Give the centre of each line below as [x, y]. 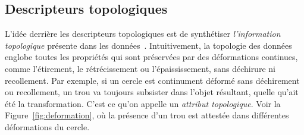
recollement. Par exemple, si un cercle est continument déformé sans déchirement [152, 80]
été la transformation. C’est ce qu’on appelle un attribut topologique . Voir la [143, 103]
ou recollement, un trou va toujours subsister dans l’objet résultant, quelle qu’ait [152, 92]
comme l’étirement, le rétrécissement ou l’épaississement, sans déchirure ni [140, 68]
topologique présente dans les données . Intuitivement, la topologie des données [148, 45]
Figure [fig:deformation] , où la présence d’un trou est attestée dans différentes [147, 115]
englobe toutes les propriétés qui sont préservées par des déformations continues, [151, 57]
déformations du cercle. [47, 126]
